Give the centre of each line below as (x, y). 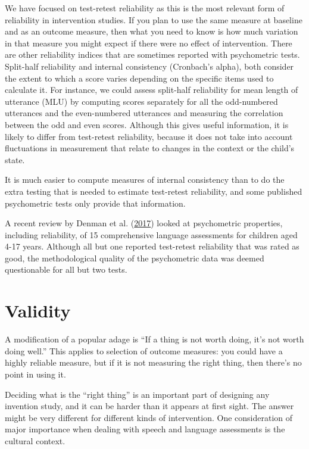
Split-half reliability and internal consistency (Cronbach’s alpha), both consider (149, 66)
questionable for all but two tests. (66, 269)
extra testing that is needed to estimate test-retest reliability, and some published (154, 191)
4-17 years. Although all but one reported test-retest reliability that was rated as (152, 246)
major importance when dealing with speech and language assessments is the (145, 429)
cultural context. (35, 440)
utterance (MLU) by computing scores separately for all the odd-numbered (141, 101)
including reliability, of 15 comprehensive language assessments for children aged (151, 234)
